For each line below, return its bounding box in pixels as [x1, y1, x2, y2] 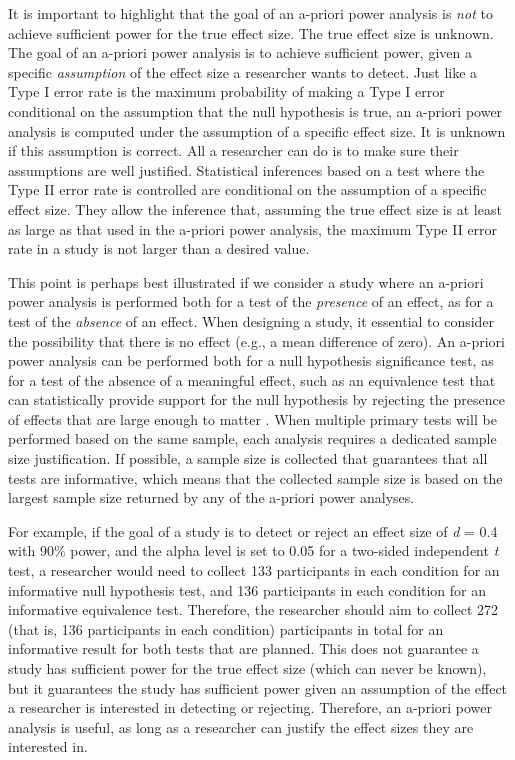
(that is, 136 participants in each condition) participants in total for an [8, 618, 444, 639]
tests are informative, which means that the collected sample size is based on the [8, 467, 503, 488]
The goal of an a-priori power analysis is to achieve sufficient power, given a [8, 42, 472, 63]
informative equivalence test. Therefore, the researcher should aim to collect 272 [8, 599, 499, 620]
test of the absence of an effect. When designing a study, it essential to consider [8, 310, 495, 331]
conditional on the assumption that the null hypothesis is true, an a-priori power [8, 100, 503, 121]
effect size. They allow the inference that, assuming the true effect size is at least [8, 198, 502, 219]
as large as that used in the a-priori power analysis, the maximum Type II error [8, 218, 498, 239]
